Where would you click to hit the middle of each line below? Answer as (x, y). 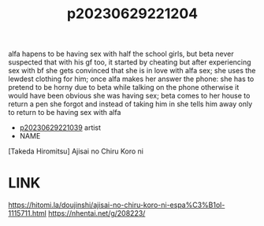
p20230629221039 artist (60, 128)
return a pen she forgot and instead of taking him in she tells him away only (130, 104)
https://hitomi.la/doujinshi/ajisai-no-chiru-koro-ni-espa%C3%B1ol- (117, 205)
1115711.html (28, 213)
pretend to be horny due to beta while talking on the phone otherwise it (124, 87)
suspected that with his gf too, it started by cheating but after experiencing (130, 62)
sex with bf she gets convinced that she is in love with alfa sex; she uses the (132, 71)
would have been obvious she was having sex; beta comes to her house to (129, 96)
